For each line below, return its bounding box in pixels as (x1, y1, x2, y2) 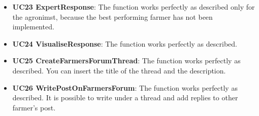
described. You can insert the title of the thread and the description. (12, 65, 226, 75)
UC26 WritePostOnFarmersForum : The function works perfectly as (12, 82, 238, 93)
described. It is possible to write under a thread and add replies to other (12, 92, 238, 103)
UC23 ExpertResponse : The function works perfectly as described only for (12, 2, 255, 12)
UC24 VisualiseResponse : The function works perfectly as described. (12, 38, 237, 49)
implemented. (12, 21, 54, 32)
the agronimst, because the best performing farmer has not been (12, 11, 213, 22)
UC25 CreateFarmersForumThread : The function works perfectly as (12, 55, 241, 66)
